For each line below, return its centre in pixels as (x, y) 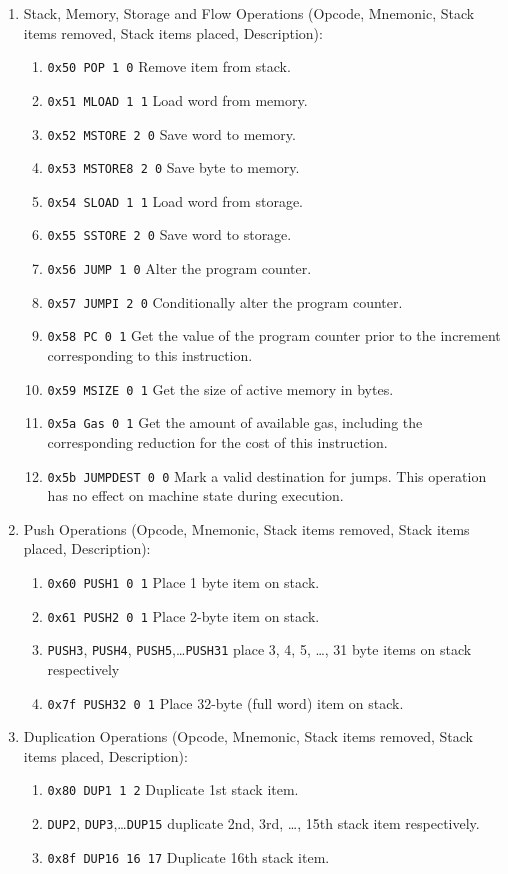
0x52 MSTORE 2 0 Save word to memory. (171, 133)
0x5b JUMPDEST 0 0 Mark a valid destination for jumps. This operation (267, 475)
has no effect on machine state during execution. (195, 495)
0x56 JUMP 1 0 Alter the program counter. (179, 268)
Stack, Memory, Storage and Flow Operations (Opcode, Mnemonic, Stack (249, 13)
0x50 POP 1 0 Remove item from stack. (169, 66)
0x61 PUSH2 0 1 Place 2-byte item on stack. (183, 615)
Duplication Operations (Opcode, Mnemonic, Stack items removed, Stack (248, 736)
